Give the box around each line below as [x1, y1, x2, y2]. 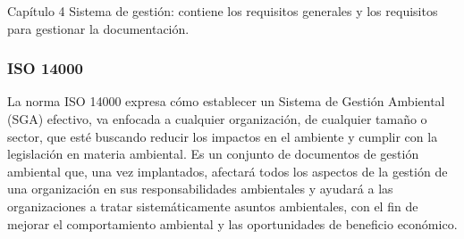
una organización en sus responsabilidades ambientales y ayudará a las [7, 179, 393, 198]
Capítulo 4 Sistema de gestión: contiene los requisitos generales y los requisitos [7, 2, 438, 20]
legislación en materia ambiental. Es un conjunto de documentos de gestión [7, 144, 419, 163]
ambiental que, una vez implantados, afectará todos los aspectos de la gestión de [7, 161, 448, 180]
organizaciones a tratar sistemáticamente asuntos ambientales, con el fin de [7, 196, 418, 215]
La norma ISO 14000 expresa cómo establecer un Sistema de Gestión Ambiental [7, 92, 445, 111]
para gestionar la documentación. [7, 19, 190, 37]
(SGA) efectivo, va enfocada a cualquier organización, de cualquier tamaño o [7, 110, 427, 128]
